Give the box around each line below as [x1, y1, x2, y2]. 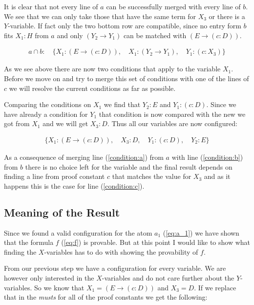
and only [57, 30, 83, 40]
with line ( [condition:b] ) [171, 152, 243, 162]
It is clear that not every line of [4, 1, 98, 11]
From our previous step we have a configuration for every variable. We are [4, 263, 226, 273]
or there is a [209, 11, 245, 21]
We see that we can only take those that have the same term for [4, 11, 196, 21]
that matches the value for [112, 171, 191, 181]
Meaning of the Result [4, 204, 120, 219]
